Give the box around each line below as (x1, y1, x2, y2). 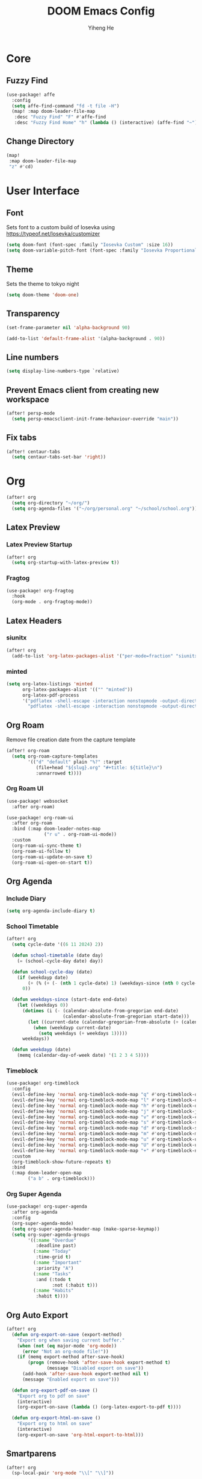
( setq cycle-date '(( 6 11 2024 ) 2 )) (11, 942, 103, 948)
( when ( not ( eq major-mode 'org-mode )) (17, 1343, 117, 1349)
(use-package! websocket (6, 798, 69, 804)
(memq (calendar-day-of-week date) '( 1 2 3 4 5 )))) (17, 1053, 149, 1059)
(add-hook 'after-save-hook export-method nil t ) (22, 1371, 149, 1377)
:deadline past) (35, 1243, 77, 1249)
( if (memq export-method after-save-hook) (17, 1354, 125, 1360)
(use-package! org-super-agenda (6, 1203, 87, 1210)
